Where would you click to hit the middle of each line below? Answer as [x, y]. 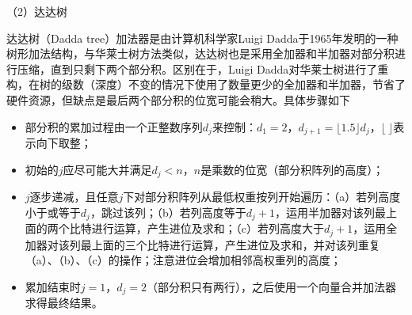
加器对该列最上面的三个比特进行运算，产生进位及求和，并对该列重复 [202, 244]
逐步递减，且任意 [74, 197]
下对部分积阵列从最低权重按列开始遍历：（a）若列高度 [262, 197]
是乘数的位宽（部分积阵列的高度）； [292, 169]
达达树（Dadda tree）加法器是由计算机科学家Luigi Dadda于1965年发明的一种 [202, 38]
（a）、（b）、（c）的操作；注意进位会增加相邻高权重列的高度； [183, 260]
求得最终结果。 [64, 303]
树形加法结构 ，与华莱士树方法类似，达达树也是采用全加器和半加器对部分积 [200, 53]
